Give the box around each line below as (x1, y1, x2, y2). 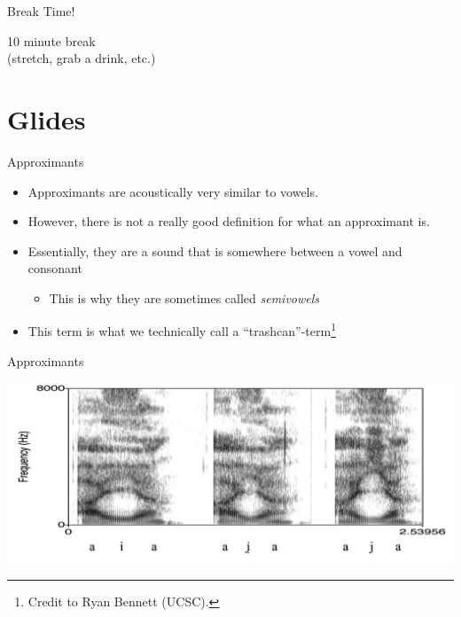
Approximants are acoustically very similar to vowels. (27, 182, 318, 200)
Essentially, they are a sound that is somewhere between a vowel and (27, 241, 402, 260)
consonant (27, 259, 82, 277)
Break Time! (7, 2, 75, 20)
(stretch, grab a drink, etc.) (7, 49, 156, 67)
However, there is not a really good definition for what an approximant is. (27, 212, 430, 230)
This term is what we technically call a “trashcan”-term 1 (27, 319, 336, 340)
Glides (7, 100, 86, 137)
